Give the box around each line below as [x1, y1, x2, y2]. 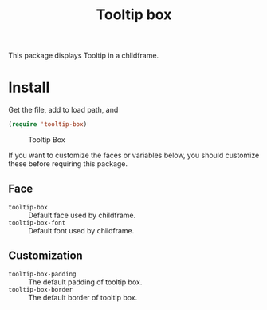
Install [8, 78, 50, 97]
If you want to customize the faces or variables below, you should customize [8, 150, 260, 160]
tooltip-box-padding [8, 270, 77, 278]
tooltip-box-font [8, 218, 66, 227]
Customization [8, 249, 84, 263]
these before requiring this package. [8, 159, 128, 169]
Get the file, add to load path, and [8, 105, 119, 115]
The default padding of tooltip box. [28, 277, 143, 287]
